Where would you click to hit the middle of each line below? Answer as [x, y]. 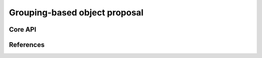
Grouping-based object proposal [76, 12]
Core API [23, 29]
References [27, 45]
